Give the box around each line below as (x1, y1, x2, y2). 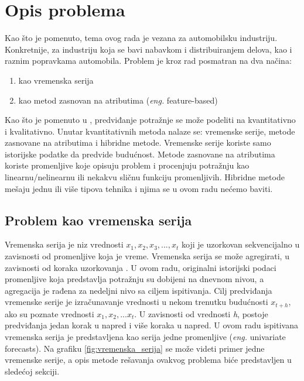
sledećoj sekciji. (5, 365, 60, 377)
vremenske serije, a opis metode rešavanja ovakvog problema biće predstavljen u (5, 353, 292, 366)
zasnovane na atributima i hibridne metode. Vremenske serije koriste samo (5, 136, 271, 149)
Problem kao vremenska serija (5, 211, 192, 229)
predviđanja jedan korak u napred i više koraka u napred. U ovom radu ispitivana (5, 319, 298, 331)
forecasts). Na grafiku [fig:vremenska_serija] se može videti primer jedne (5, 342, 265, 354)
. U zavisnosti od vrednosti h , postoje (134, 307, 268, 320)
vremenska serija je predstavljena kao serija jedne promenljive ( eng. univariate (5, 331, 286, 343)
